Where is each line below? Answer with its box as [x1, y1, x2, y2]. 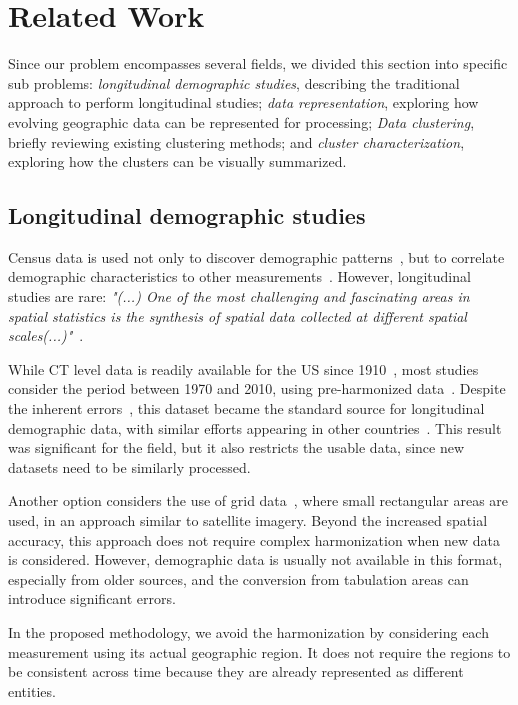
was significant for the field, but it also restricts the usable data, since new [8, 437, 465, 458]
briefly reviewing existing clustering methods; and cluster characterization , [8, 131, 465, 152]
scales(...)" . [8, 325, 84, 346]
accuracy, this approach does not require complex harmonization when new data [8, 529, 500, 550]
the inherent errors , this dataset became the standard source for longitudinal [8, 398, 485, 419]
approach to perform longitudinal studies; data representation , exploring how [8, 92, 479, 113]
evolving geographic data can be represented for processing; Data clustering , [8, 111, 475, 132]
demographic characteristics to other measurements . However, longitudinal [8, 266, 471, 287]
